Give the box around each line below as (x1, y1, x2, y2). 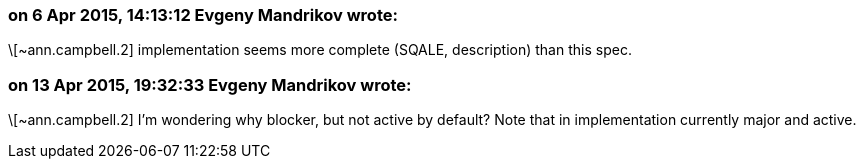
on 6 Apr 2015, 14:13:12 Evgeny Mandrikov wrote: (8, 5, 398, 25)
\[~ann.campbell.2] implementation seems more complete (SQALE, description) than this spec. (8, 41, 632, 59)
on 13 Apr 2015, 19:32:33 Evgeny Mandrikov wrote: (8, 74, 412, 95)
